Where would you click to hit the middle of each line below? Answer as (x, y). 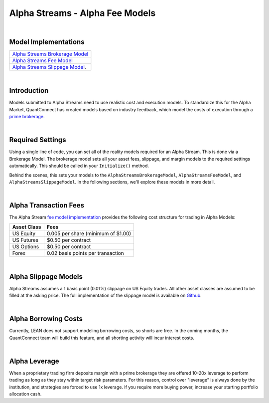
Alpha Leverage (34, 361)
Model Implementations (47, 42)
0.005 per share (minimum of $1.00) (89, 233)
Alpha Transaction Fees (47, 205)
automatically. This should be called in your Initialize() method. (79, 166)
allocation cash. (25, 394)
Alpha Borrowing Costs (46, 319)
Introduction (29, 91)
